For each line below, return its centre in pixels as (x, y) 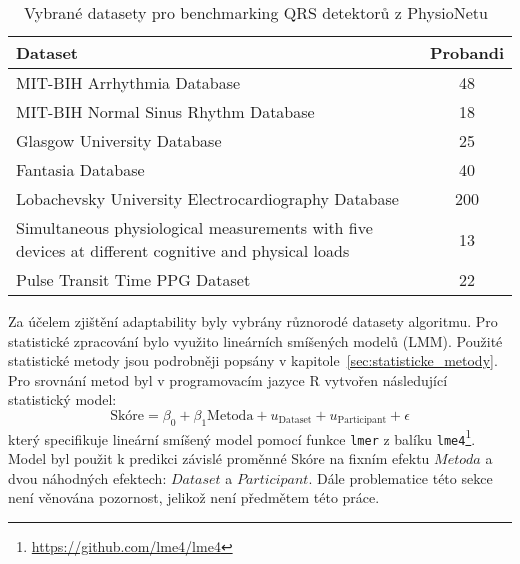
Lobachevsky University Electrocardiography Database (207, 198)
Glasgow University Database (119, 140)
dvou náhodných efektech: (87, 477)
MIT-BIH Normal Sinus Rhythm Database (165, 111)
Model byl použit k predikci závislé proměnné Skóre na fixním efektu (219, 458)
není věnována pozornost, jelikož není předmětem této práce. (194, 497)
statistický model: (62, 399)
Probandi (466, 52)
